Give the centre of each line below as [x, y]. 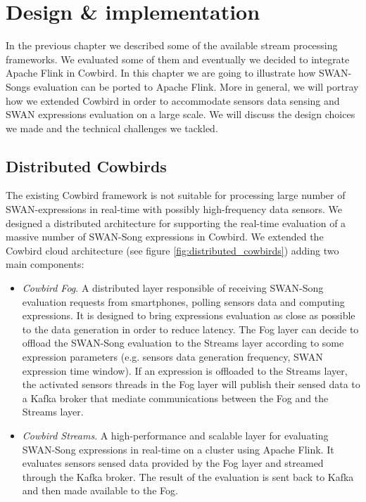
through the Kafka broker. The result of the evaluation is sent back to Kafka [188, 476]
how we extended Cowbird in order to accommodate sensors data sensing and [173, 100]
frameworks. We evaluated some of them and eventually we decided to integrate [178, 59]
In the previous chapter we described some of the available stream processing [172, 45]
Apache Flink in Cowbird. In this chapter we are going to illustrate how [161, 73]
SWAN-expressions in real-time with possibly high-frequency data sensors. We [174, 209]
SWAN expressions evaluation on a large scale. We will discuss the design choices [181, 114]
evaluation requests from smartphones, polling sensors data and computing [183, 301]
